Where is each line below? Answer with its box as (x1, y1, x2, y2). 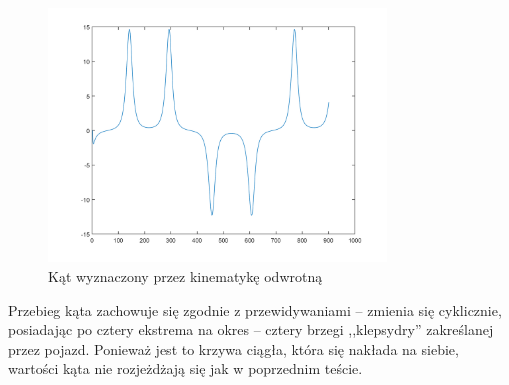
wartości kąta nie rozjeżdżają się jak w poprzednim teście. (8, 358, 363, 379)
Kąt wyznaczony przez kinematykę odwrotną (48, 265, 323, 286)
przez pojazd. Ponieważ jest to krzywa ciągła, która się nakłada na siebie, (8, 338, 459, 359)
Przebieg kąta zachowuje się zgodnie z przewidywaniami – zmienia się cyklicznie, (8, 299, 502, 320)
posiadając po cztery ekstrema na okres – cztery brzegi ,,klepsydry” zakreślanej (8, 319, 494, 340)
